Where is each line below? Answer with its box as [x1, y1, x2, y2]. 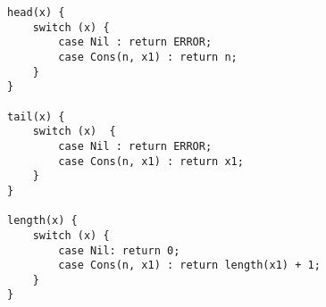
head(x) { [7, 6, 65, 19]
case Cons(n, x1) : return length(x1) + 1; [58, 259, 321, 272]
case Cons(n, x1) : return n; [58, 50, 238, 63]
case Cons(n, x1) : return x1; [58, 154, 244, 168]
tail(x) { [7, 110, 65, 123]
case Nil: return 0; [58, 244, 180, 257]
